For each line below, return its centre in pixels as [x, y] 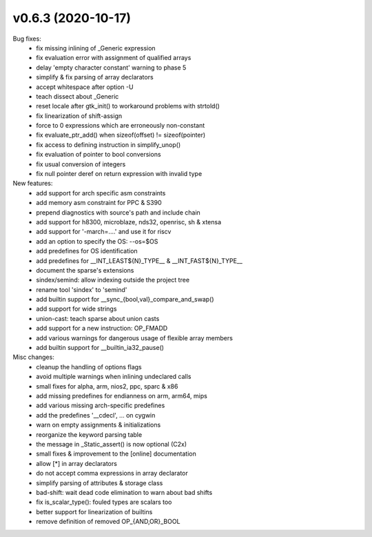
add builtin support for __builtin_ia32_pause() [100, 348]
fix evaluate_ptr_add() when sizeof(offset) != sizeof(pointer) [121, 135]
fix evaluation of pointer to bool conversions [99, 155]
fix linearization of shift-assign [79, 116]
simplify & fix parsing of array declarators [95, 77]
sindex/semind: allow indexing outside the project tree [113, 280]
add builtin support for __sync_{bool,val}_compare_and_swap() [125, 300]
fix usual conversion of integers [81, 164]
